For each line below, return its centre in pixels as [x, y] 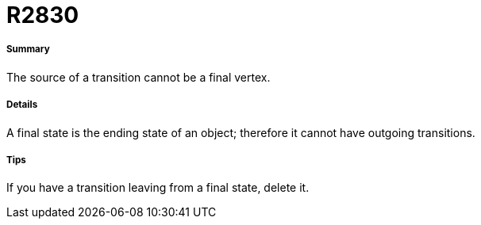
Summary [28, 50]
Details [22, 105]
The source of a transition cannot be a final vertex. [139, 77]
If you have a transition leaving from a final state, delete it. [158, 188]
